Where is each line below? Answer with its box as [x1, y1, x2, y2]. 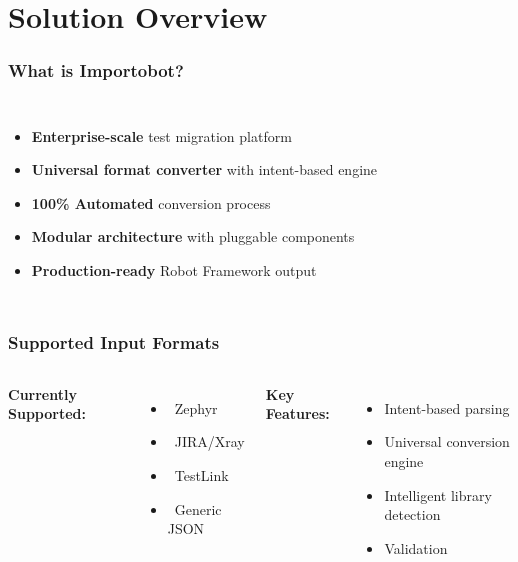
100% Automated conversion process [31, 192, 271, 213]
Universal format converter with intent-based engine [31, 159, 378, 180]
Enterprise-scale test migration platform [31, 125, 292, 146]
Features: [265, 403, 330, 424]
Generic [174, 498, 222, 519]
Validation [384, 537, 448, 558]
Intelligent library [384, 484, 492, 505]
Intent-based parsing [384, 397, 510, 418]
